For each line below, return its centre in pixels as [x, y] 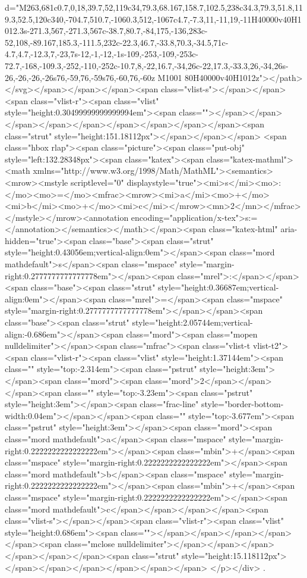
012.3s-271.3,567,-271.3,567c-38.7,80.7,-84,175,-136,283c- [106, 31]
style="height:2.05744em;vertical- [192, 322]
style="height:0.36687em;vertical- [219, 287]
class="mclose [90, 544]
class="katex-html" [243, 229]
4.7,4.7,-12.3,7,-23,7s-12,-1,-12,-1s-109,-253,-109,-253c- [102, 54]
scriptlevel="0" [97, 182]
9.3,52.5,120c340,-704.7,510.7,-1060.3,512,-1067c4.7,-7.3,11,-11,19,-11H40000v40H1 [153, 19]
